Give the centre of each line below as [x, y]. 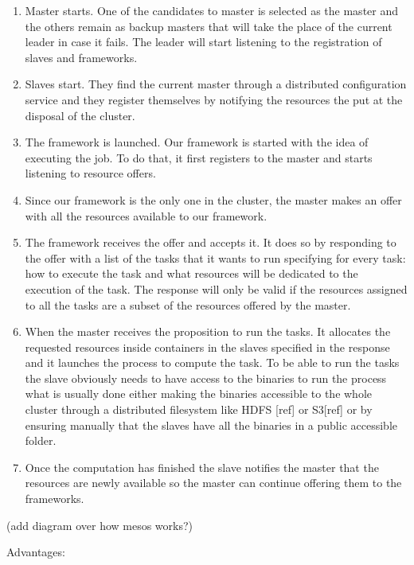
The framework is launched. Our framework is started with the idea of [197, 142]
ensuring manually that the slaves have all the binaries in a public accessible [211, 425]
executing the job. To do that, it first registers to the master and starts [199, 157]
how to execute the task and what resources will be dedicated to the [191, 273]
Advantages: [36, 552]
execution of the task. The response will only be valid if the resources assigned [216, 288]
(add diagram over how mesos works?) [100, 525]
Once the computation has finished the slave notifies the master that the [202, 467]
